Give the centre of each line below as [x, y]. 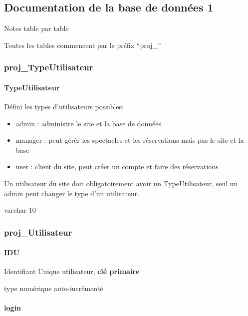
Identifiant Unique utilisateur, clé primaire [72, 271]
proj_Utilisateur [38, 232]
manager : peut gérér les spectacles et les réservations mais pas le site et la [130, 140]
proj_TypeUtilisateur [49, 67]
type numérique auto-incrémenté [54, 288]
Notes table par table [36, 28]
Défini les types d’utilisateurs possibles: [64, 107]
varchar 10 [20, 210]
